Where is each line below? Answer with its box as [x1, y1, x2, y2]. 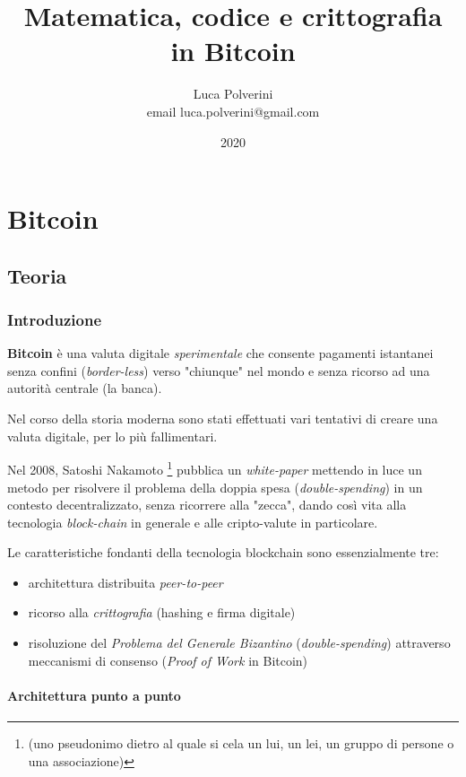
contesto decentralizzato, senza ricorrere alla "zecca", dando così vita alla [7, 495, 407, 514]
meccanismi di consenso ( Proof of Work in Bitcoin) [28, 650, 308, 669]
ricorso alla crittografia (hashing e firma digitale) [28, 603, 296, 622]
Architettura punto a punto [7, 685, 181, 704]
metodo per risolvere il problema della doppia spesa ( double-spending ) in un [7, 477, 423, 496]
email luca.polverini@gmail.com [146, 101, 320, 120]
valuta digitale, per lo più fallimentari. [7, 426, 218, 445]
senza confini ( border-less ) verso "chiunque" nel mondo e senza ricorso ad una [7, 361, 430, 380]
